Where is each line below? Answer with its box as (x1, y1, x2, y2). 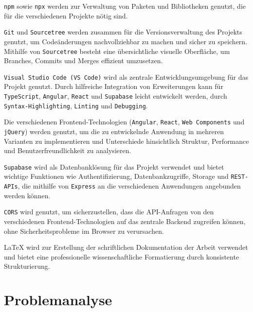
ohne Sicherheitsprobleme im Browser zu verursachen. (4, 225, 164, 236)
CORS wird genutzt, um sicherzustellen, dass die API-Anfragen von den (4, 207, 214, 217)
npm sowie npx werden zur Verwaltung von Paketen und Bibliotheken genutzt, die (4, 1, 246, 11)
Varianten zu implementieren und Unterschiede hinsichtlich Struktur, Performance (4, 136, 249, 146)
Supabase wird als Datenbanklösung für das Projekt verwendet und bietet (4, 161, 224, 172)
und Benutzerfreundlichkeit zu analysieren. (4, 145, 131, 156)
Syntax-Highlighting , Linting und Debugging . (4, 100, 148, 110)
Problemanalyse (4, 290, 112, 310)
